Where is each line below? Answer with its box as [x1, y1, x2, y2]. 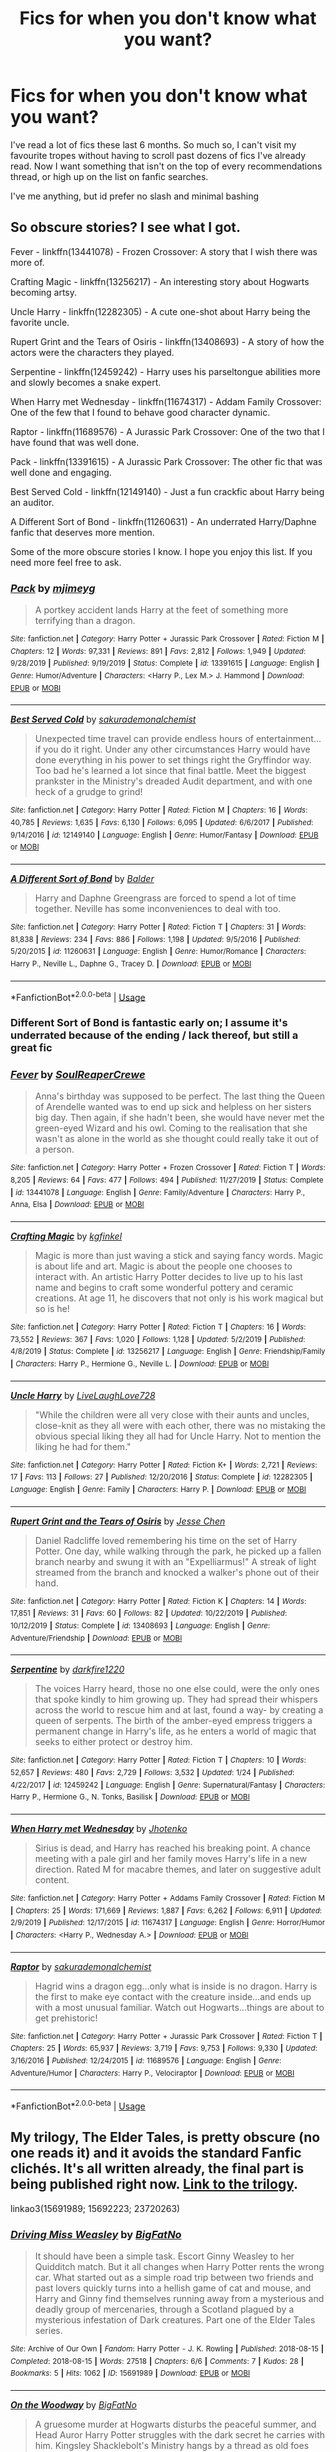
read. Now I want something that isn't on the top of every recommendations [10, 160, 323, 172]
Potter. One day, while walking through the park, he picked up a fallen [34, 1545, 322, 1557]
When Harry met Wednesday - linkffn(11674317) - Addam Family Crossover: [10, 395, 322, 407]
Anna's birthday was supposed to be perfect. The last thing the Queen [34, 1090, 325, 1102]
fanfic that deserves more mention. [10, 526, 155, 538]
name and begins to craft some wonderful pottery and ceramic [34, 1282, 294, 1294]
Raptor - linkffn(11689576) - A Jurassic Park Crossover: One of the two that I [10, 425, 325, 437]
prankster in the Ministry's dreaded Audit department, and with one [34, 775, 313, 787]
